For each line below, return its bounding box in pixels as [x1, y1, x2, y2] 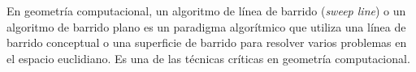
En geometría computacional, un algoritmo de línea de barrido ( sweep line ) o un [6, 2, 406, 19]
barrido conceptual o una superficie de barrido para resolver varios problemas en [6, 34, 407, 51]
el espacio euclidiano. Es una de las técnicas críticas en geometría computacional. [6, 49, 410, 66]
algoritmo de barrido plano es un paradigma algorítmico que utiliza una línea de [6, 18, 406, 35]
